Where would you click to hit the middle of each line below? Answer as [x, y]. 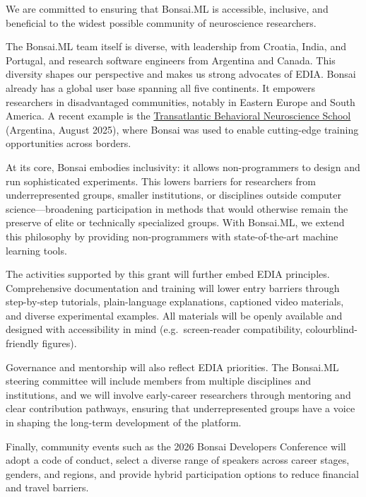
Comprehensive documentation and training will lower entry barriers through [173, 287]
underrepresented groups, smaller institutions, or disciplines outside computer [173, 195]
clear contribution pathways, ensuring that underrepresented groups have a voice [181, 408]
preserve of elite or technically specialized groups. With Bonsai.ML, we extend [175, 222]
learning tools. [36, 250]
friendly [22, 343]
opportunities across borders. [69, 143]
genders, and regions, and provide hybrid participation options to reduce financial [182, 473]
